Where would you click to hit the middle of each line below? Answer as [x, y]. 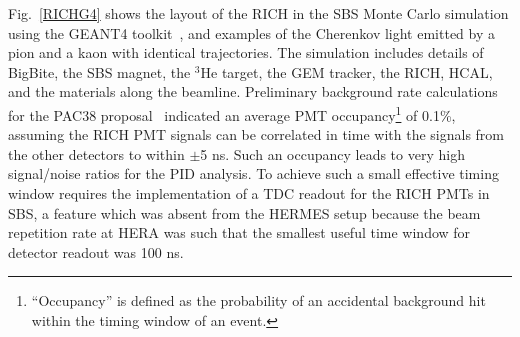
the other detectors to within [96, 153]
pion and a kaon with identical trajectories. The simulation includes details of [246, 52]
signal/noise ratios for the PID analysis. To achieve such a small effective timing [253, 173]
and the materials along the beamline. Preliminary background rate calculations [253, 91]
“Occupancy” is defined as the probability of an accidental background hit [258, 300]
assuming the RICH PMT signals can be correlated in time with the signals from [256, 134]
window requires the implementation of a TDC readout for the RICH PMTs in [249, 193]
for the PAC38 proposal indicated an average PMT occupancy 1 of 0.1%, [232, 113]
